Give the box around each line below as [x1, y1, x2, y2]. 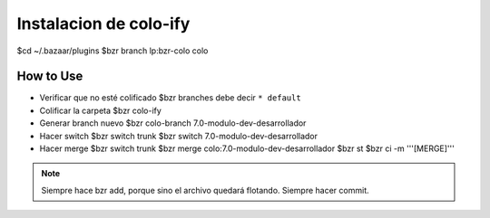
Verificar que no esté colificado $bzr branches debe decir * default [39, 92, 301, 103]
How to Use [16, 69, 83, 84]
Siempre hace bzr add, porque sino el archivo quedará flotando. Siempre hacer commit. [41, 185, 369, 195]
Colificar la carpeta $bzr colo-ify [39, 105, 162, 116]
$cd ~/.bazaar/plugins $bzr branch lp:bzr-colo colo [16, 45, 209, 56]
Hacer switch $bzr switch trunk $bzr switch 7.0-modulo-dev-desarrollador [39, 130, 318, 141]
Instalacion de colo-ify [16, 14, 191, 33]
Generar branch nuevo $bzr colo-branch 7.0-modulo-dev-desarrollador [39, 118, 307, 128]
